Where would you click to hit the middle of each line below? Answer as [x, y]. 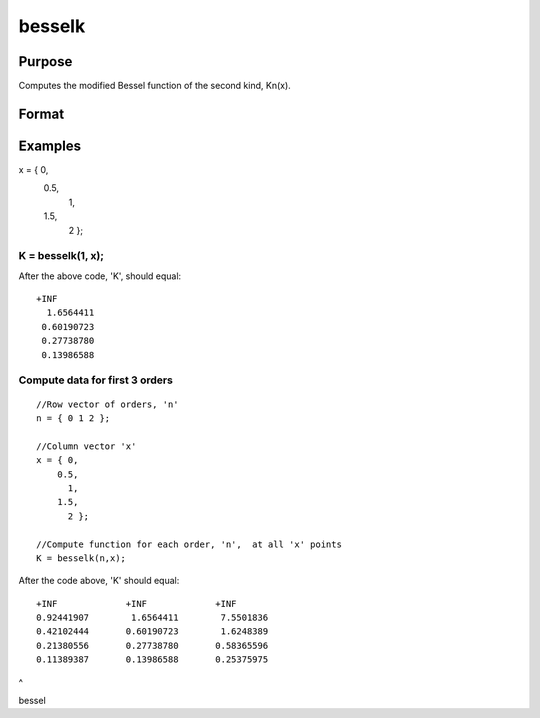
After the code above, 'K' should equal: [99, 581]
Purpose [45, 61]
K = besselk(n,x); [81, 558]
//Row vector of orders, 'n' [107, 404]
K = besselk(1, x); [61, 256]
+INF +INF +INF [136, 603]
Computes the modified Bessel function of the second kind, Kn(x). [155, 86]
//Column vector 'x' [86, 446]
